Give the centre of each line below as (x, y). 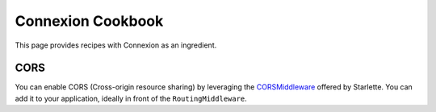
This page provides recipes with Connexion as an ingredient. (116, 45)
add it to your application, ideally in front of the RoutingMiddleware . (131, 98)
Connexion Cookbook (89, 21)
